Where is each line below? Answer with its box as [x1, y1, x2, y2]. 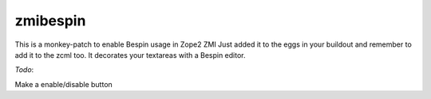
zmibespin [14, 12, 86, 29]
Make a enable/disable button [14, 79, 113, 89]
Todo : [14, 65, 34, 74]
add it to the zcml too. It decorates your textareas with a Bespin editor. [14, 50, 247, 59]
